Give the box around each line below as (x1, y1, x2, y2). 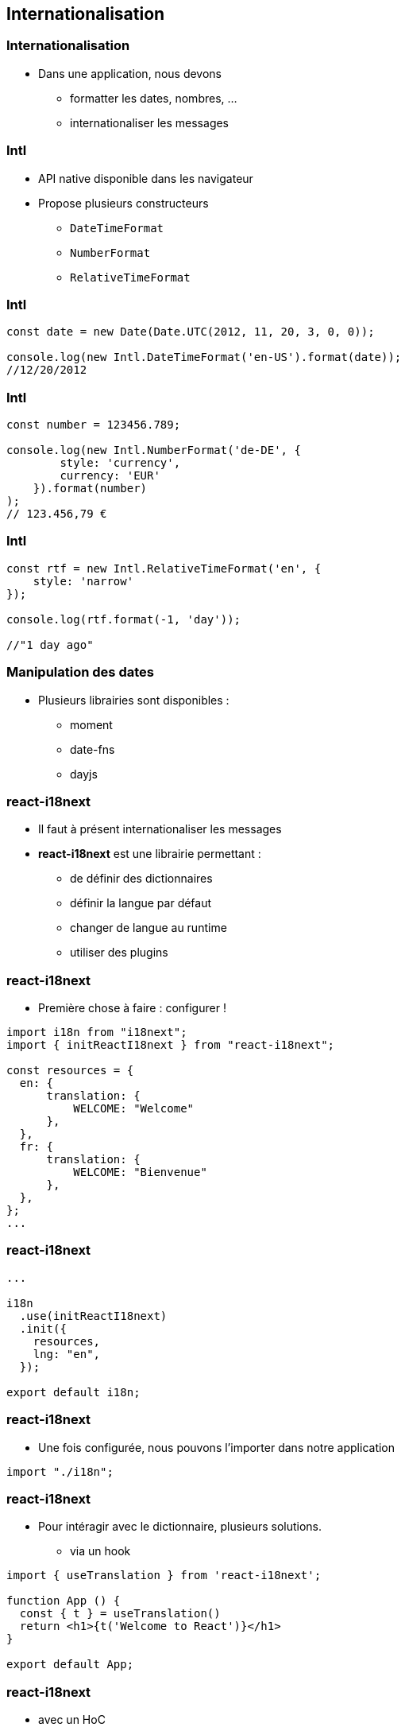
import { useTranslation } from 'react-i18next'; (6, 1569, 322, 1582)
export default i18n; (6, 1385, 141, 1399)
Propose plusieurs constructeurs (38, 196, 209, 210)
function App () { (6, 1594, 121, 1608)
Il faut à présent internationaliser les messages (38, 822, 282, 836)
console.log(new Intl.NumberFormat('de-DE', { (6, 444, 301, 457)
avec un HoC (38, 1713, 106, 1727)
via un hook (70, 1544, 131, 1558)
